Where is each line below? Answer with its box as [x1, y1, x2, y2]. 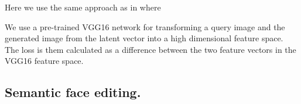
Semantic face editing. [5, 83, 141, 101]
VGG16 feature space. [5, 55, 84, 67]
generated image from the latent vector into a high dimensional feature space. [5, 32, 283, 44]
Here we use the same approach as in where [5, 1, 161, 13]
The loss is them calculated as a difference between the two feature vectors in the [5, 43, 296, 55]
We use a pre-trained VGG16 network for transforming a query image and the [5, 20, 285, 33]
